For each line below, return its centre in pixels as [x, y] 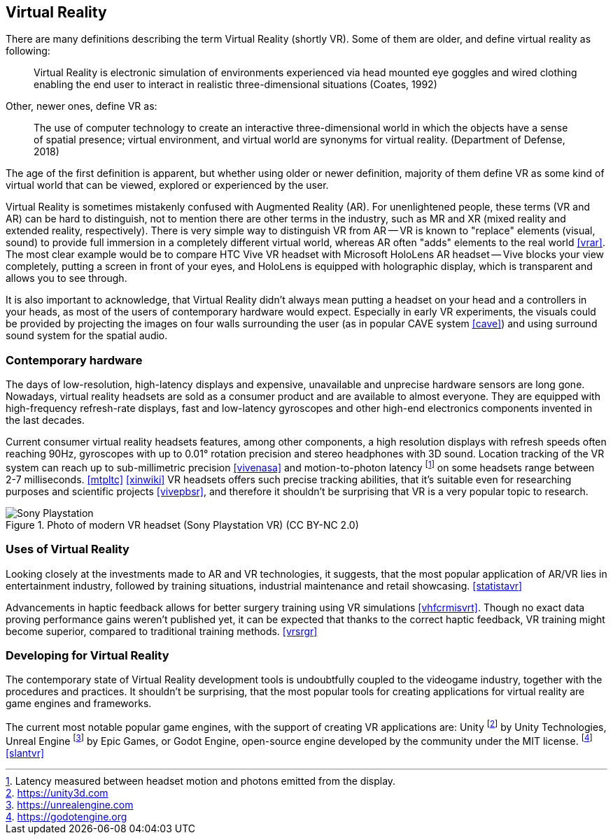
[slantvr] [25, 753]
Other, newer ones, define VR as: [82, 106]
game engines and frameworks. [79, 704]
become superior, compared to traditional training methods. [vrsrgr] [162, 631]
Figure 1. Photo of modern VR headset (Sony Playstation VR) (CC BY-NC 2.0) [182, 525]
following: [28, 51]
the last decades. [45, 420]
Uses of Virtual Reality [68, 549]
